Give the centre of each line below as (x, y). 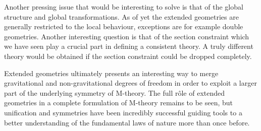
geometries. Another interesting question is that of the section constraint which (127, 36)
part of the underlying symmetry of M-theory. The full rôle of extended (115, 92)
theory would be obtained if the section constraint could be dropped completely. (128, 56)
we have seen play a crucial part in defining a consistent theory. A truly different (129, 46)
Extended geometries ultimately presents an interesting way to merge (111, 73)
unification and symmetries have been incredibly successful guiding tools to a (123, 112)
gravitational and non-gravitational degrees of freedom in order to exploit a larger (130, 83)
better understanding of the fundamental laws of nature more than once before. (127, 122)
